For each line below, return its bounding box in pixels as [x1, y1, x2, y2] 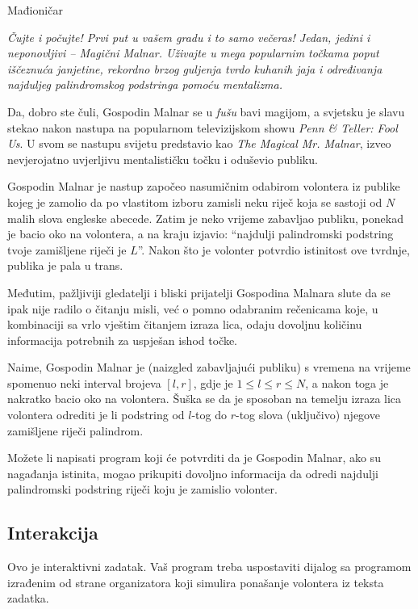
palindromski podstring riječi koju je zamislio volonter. [7, 481, 278, 498]
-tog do [191, 406, 227, 423]
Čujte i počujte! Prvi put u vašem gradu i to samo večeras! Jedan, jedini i [7, 28, 370, 45]
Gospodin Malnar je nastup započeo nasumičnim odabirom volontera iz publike [7, 178, 400, 195]
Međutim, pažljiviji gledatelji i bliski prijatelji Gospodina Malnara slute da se [7, 283, 391, 300]
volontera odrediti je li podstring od [7, 406, 185, 423]
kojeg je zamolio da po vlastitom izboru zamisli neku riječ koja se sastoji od [7, 193, 382, 210]
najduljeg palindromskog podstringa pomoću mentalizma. [7, 76, 283, 93]
